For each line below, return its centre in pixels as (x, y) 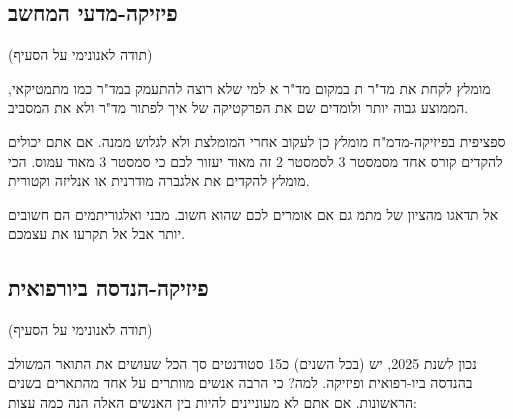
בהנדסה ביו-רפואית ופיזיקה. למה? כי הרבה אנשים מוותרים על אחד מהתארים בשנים (240, 382)
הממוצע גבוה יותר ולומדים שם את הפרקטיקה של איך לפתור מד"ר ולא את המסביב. (238, 107)
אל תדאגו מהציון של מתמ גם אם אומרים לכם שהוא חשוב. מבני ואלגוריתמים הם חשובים (253, 213)
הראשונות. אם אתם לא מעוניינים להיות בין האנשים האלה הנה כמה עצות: (212, 401)
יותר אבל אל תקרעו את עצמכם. (97, 233)
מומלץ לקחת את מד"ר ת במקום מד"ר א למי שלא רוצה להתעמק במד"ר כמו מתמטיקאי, (249, 87)
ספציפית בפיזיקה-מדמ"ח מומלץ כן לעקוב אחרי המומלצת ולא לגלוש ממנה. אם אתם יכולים (257, 140)
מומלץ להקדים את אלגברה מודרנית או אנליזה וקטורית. (159, 180)
